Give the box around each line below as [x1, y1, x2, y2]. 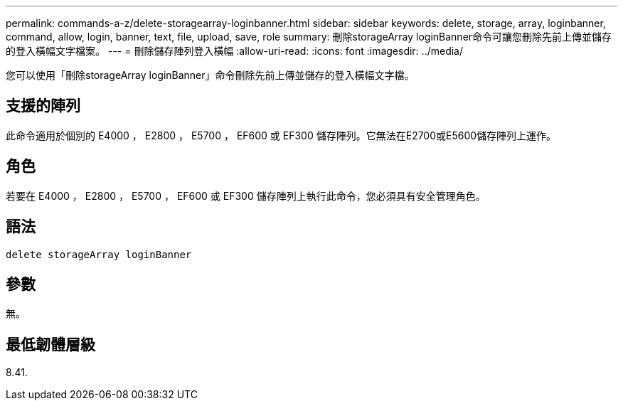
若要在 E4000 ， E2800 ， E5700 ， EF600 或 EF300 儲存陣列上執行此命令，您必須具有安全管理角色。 [6, 189, 486, 202]
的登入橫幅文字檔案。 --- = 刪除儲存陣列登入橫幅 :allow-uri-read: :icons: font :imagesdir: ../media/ [6, 45, 464, 57]
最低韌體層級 [6, 335, 95, 353]
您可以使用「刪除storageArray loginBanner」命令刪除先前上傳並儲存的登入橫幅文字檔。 [6, 69, 415, 81]
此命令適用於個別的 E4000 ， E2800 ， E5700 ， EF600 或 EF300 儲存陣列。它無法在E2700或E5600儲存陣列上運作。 [6, 129, 557, 141]
